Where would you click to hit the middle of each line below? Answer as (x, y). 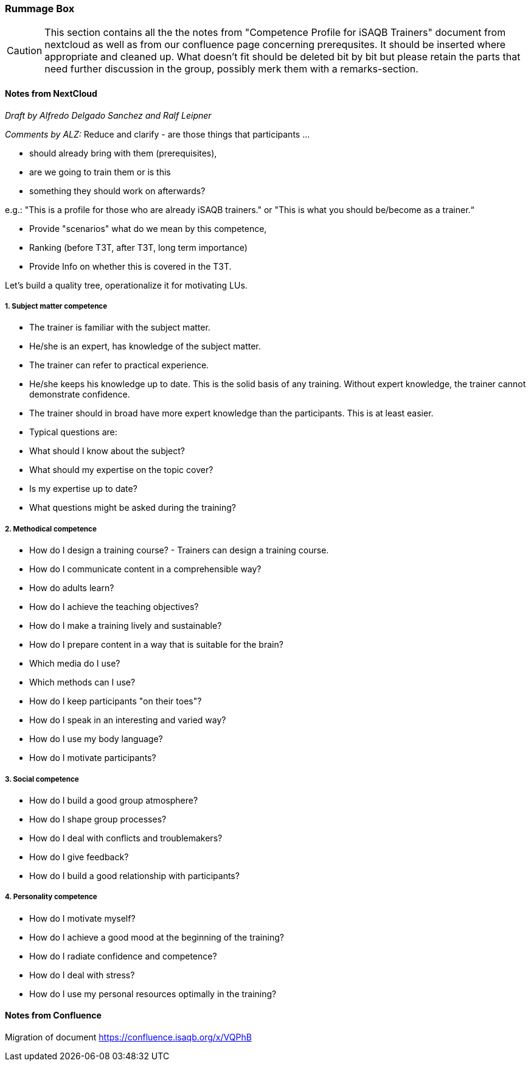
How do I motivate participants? (93, 758)
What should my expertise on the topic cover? (121, 470)
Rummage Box (40, 9)
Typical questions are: (73, 432)
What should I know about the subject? (107, 451)
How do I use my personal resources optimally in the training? (153, 994)
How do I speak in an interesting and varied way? (128, 720)
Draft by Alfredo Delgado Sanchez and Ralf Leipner (108, 115)
